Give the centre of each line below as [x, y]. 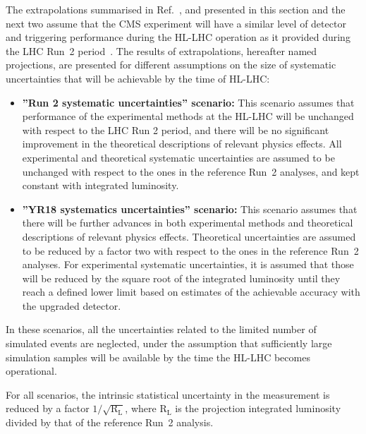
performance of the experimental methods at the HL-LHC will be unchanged [188, 116]
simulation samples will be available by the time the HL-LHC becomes [158, 357]
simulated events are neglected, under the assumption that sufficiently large [169, 343]
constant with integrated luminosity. [100, 185]
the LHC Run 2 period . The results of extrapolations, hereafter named [161, 50]
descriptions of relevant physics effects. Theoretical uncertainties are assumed [189, 236]
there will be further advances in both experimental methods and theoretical [188, 223]
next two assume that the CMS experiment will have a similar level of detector [176, 23]
